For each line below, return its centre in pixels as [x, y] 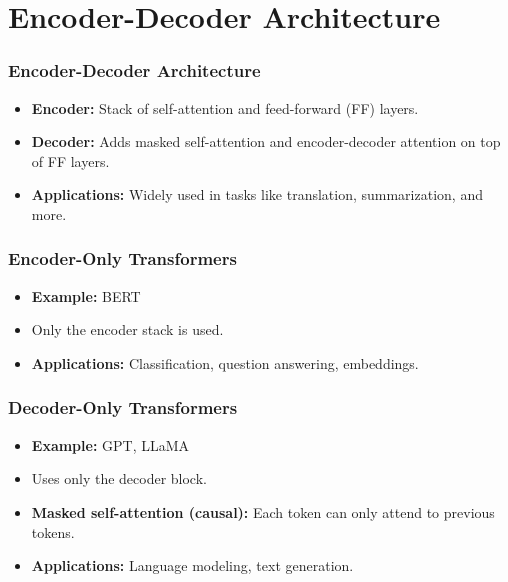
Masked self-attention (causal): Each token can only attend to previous [263, 511]
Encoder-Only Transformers [122, 258]
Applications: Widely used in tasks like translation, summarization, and [257, 194]
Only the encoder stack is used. [127, 329]
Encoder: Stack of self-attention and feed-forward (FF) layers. [225, 107]
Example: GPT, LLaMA [110, 444]
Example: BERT [86, 295]
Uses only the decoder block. [119, 478]
